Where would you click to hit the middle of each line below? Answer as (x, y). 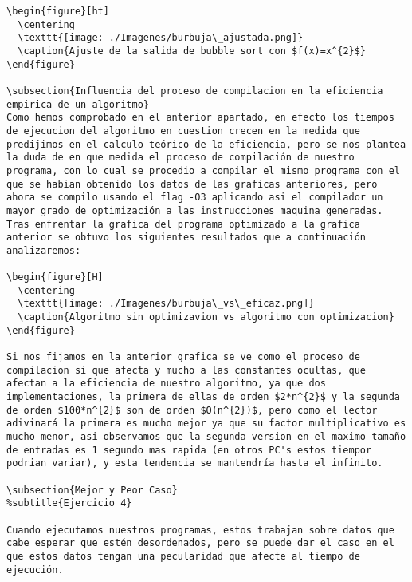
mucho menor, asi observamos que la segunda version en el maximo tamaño (206, 437)
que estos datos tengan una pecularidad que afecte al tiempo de (183, 556)
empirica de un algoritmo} (78, 104)
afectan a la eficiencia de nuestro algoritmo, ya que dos (166, 384)
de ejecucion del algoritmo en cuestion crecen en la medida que (183, 131)
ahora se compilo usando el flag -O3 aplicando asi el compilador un (195, 198)
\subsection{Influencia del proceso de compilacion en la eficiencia (195, 91)
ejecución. (35, 570)
